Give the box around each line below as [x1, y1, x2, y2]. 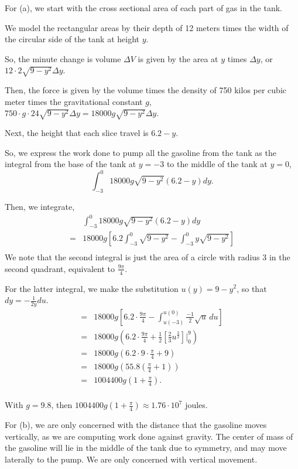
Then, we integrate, [5, 200, 75, 213]
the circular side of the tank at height [5, 33, 139, 45]
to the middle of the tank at [166, 158, 268, 170]
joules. [185, 399, 208, 411]
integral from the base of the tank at [5, 158, 136, 170]
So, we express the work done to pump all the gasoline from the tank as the [5, 146, 276, 158]
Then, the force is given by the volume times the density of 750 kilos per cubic [5, 84, 287, 96]
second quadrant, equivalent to [5, 262, 115, 274]
